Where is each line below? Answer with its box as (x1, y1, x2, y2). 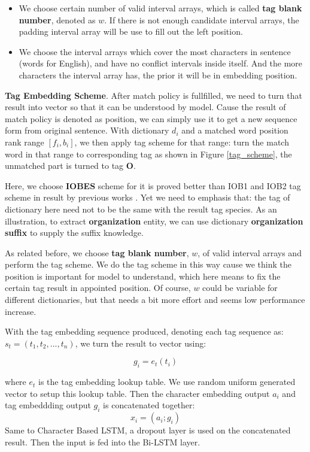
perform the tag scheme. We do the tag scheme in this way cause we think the (5, 258, 292, 271)
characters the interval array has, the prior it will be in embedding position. (19, 68, 297, 81)
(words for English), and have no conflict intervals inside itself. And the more (19, 57, 303, 69)
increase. (5, 305, 37, 317)
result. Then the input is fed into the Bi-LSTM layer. (5, 435, 200, 448)
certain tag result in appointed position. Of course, (5, 281, 191, 294)
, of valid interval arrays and (197, 246, 302, 259)
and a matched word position (181, 124, 288, 136)
